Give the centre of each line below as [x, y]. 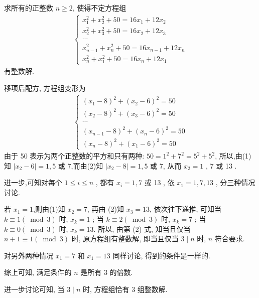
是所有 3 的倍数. [107, 272]
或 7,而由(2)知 [81, 165]
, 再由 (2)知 [105, 209]
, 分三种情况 [235, 182]
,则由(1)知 [49, 209]
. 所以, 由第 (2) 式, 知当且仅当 [142, 229]
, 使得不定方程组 [99, 8]
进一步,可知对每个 [33, 182]
